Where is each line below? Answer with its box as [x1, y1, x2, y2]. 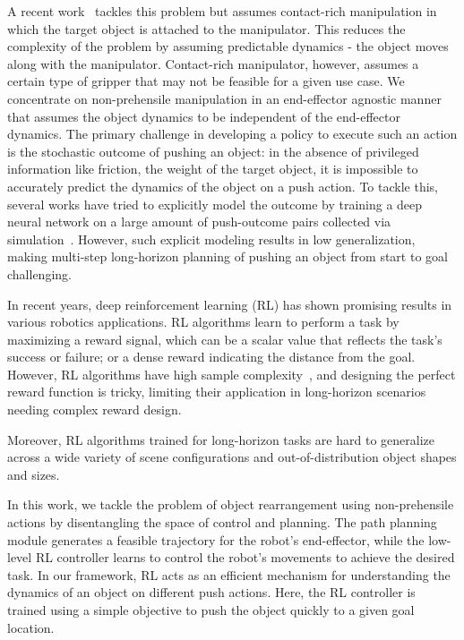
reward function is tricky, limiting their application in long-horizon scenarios [7, 382, 426, 401]
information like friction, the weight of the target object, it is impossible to [7, 159, 418, 178]
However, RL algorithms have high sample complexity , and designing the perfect [7, 364, 456, 383]
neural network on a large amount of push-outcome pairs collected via [7, 212, 391, 231]
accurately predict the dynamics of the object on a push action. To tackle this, [7, 176, 438, 195]
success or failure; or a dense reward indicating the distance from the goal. [7, 347, 416, 366]
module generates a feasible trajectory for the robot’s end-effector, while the [7, 530, 425, 549]
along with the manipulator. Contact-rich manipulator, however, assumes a [7, 54, 419, 73]
